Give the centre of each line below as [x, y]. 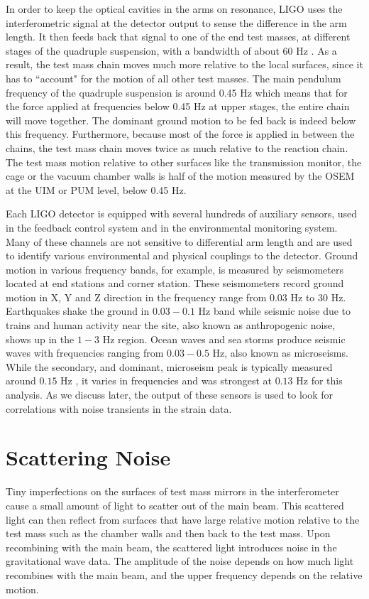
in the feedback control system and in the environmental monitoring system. [172, 227]
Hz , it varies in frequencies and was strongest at [166, 381]
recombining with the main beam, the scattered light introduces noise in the [171, 547]
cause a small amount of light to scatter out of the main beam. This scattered [175, 505]
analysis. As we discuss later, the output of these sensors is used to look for [170, 395]
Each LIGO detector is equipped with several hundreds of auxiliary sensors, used [182, 214]
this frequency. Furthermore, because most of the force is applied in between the [180, 134]
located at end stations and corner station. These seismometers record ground [175, 283]
